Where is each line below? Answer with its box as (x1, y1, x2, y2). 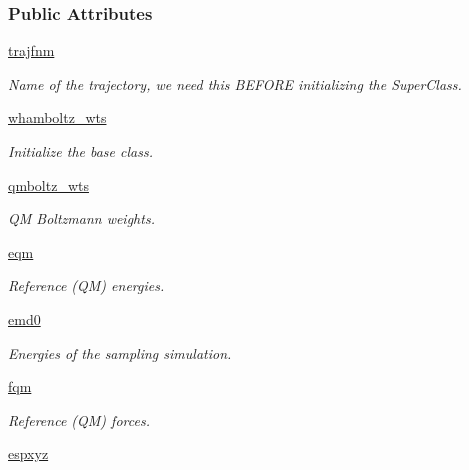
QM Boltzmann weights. (8, 208, 155, 229)
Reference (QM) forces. (8, 409, 150, 430)
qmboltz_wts (8, 174, 89, 195)
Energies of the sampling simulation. (8, 342, 232, 363)
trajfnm (8, 40, 55, 61)
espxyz (8, 443, 49, 464)
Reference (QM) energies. (8, 275, 165, 296)
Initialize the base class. (8, 141, 153, 161)
